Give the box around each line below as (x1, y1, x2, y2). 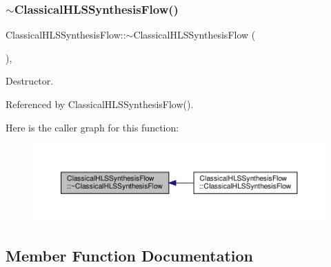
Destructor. (6, 74, 54, 88)
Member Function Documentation (6, 244, 254, 266)
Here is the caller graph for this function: (6, 120, 179, 134)
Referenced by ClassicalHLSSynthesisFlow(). (6, 97, 194, 111)
